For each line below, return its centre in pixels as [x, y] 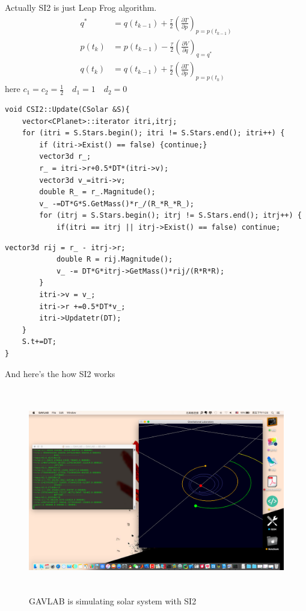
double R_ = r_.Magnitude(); [97, 192]
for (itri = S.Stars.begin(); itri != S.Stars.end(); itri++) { [153, 133]
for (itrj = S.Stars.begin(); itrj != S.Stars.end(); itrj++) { [170, 216]
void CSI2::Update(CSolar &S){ [67, 110]
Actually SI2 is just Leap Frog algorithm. [81, 7]
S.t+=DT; [39, 342]
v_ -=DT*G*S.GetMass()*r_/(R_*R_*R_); [117, 204]
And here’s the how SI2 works [60, 373]
